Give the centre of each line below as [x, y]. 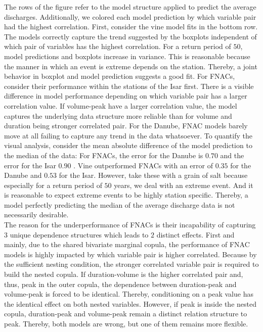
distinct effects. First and [195, 234]
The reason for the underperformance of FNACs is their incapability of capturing [130, 225]
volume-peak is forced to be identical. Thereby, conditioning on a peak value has [129, 294]
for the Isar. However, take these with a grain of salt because [153, 175]
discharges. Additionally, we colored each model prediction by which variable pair [130, 16]
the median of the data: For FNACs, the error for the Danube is [104, 155]
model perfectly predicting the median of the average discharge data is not [120, 204]
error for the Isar [30, 165]
